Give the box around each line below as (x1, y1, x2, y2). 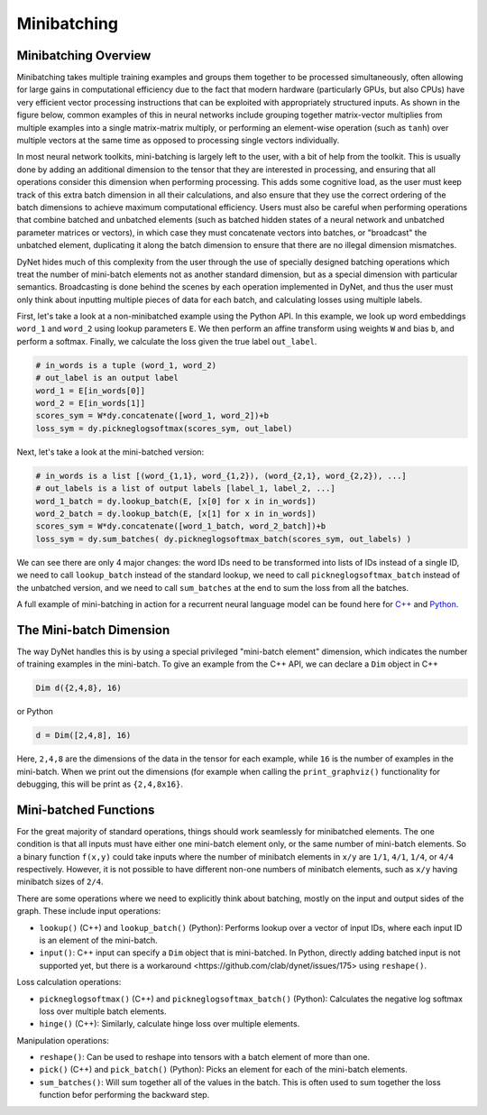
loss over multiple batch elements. (39, 1006, 167, 1017)
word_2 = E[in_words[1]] (35, 398, 146, 409)
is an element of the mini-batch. (39, 935, 158, 945)
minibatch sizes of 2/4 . (16, 876, 104, 888)
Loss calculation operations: (16, 977, 122, 988)
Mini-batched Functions (16, 802, 155, 817)
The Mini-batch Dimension (16, 622, 170, 638)
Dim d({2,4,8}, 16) (35, 683, 122, 694)
